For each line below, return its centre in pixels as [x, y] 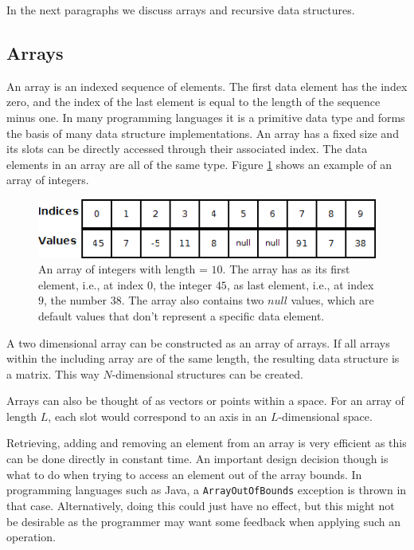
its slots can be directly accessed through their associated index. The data [187, 149]
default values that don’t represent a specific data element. [182, 315]
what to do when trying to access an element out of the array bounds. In [184, 474]
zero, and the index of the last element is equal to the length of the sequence [193, 102]
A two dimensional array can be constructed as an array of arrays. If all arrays [198, 342]
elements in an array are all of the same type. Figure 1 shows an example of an [199, 164]
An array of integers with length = [123, 269]
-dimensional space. [325, 416]
